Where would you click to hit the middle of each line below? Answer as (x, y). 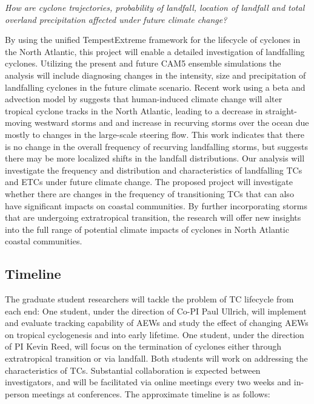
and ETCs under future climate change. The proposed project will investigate (149, 182)
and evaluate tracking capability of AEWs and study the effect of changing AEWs (157, 323)
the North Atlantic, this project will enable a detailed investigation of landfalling (155, 51)
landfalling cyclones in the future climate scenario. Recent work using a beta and (155, 87)
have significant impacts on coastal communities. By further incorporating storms (156, 205)
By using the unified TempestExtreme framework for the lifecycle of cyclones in (153, 40)
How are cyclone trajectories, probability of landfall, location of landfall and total (155, 7)
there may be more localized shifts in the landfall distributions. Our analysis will (155, 158)
